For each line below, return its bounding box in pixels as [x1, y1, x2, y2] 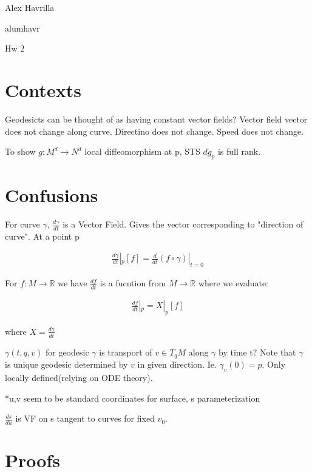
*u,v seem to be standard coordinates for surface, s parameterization [5, 391, 260, 404]
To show [5, 145, 36, 158]
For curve [5, 218, 40, 231]
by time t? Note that [219, 345, 296, 358]
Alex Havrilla [5, 1, 55, 13]
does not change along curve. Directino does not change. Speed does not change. [5, 124, 304, 137]
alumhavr [5, 21, 40, 34]
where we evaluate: [198, 277, 269, 289]
